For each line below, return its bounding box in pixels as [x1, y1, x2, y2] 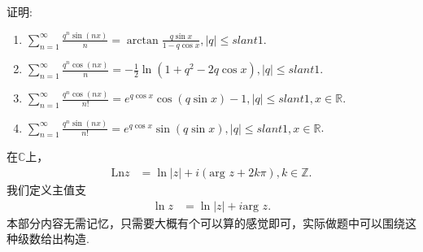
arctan [126, 34, 159, 46]
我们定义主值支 [7, 181, 86, 198]
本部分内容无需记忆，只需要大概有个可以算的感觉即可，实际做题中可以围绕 [7, 214, 405, 231]
